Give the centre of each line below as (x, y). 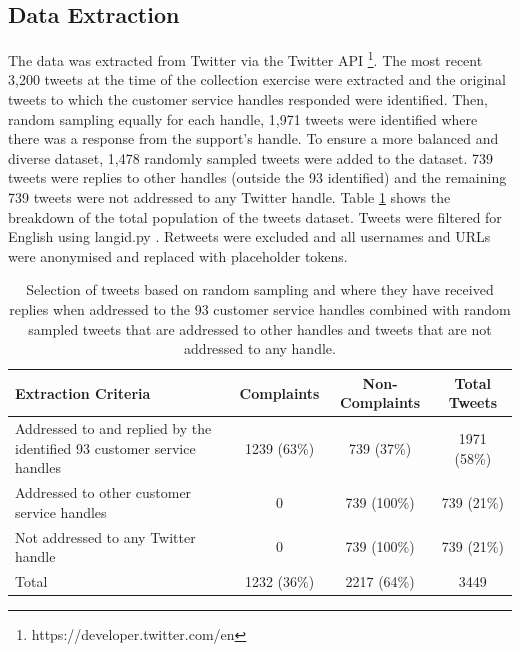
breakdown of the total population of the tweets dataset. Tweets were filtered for (255, 216)
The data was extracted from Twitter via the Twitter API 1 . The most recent (245, 58)
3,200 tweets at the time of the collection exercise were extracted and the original (257, 79)
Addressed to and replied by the (113, 428)
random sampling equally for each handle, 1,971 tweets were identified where (243, 118)
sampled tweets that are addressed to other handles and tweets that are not (260, 328)
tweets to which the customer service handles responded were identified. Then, (248, 99)
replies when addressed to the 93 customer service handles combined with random (260, 308)
